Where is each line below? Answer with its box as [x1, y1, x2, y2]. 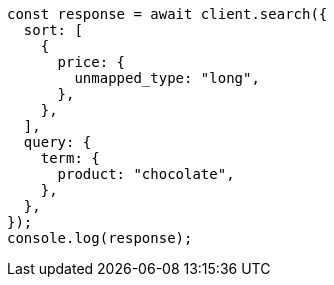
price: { [57, 54, 126, 70]
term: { [40, 150, 100, 166]
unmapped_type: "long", [74, 70, 260, 86]
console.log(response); [7, 230, 193, 246]
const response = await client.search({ [7, 6, 328, 22]
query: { [23, 134, 92, 150]
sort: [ [23, 22, 83, 38]
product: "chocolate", [57, 166, 235, 182]
